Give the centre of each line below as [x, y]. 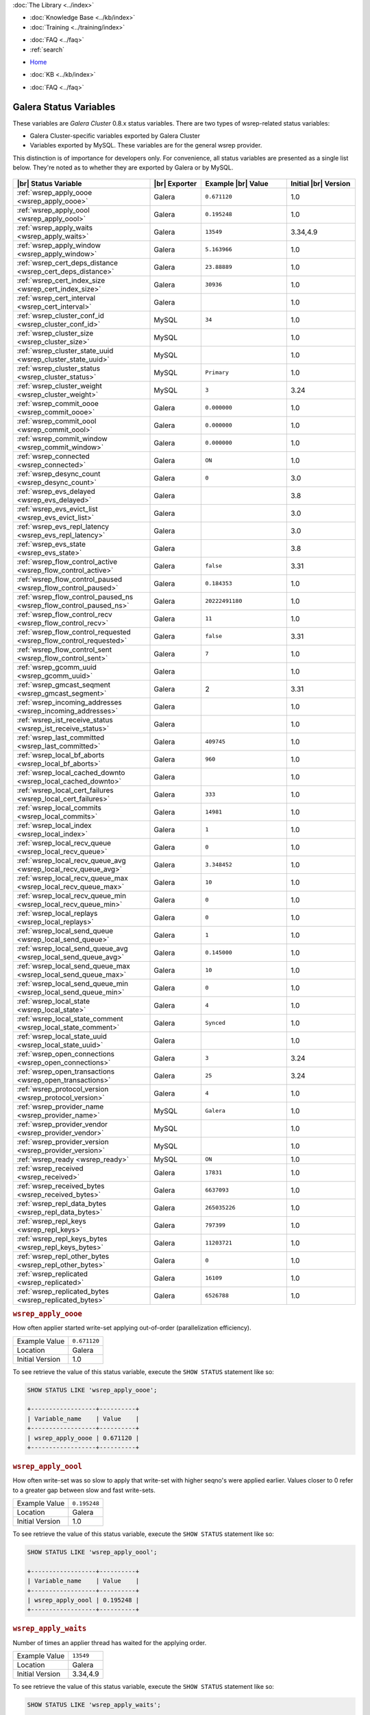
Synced [215, 1023]
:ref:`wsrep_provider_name [60, 1107]
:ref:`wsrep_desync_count [59, 473]
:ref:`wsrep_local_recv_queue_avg [71, 860]
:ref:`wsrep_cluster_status [59, 368]
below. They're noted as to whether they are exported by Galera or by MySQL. [123, 167]
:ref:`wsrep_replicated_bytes [63, 1291]
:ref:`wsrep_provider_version [63, 1142]
